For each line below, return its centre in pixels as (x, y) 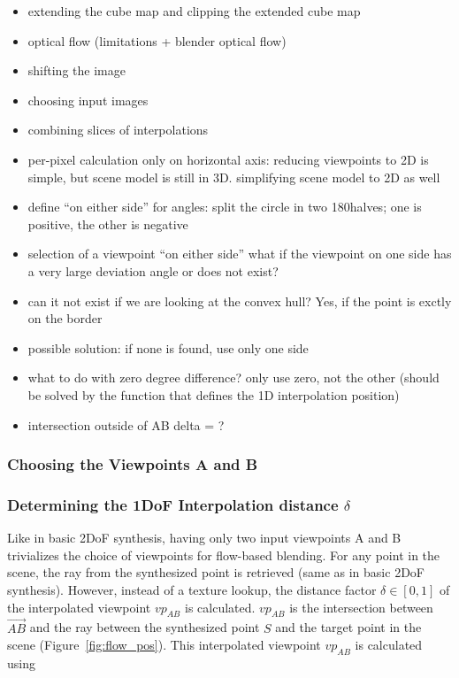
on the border (65, 318)
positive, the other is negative (108, 223)
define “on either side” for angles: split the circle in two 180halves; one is (225, 207)
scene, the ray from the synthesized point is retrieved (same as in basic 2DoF (216, 572)
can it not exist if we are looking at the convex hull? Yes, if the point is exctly (240, 300)
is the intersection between (361, 607)
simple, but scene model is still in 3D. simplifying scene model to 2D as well (234, 177)
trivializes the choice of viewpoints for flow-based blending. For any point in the (224, 555)
